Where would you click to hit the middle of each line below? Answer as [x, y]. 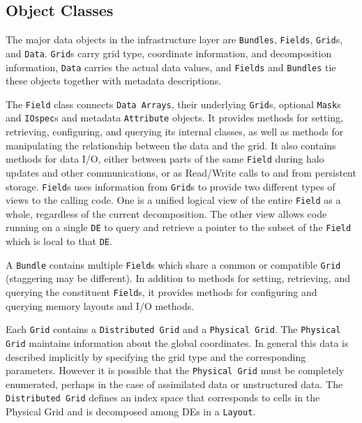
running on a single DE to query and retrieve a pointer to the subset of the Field [179, 227]
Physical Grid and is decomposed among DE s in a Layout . [131, 411]
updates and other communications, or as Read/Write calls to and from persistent [181, 172]
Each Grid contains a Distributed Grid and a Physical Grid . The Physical [173, 329]
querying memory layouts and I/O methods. [100, 305]
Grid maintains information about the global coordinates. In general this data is [177, 342]
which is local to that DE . [59, 241]
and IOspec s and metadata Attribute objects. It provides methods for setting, [174, 118]
